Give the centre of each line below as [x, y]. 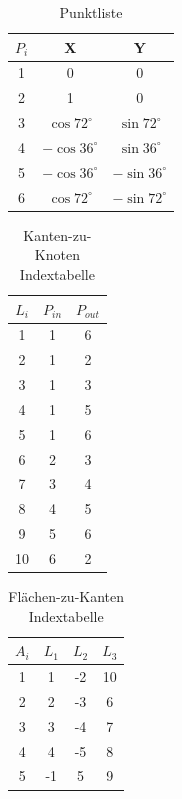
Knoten [57, 254]
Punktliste [91, 12]
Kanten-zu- [57, 234]
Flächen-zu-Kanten [66, 596]
